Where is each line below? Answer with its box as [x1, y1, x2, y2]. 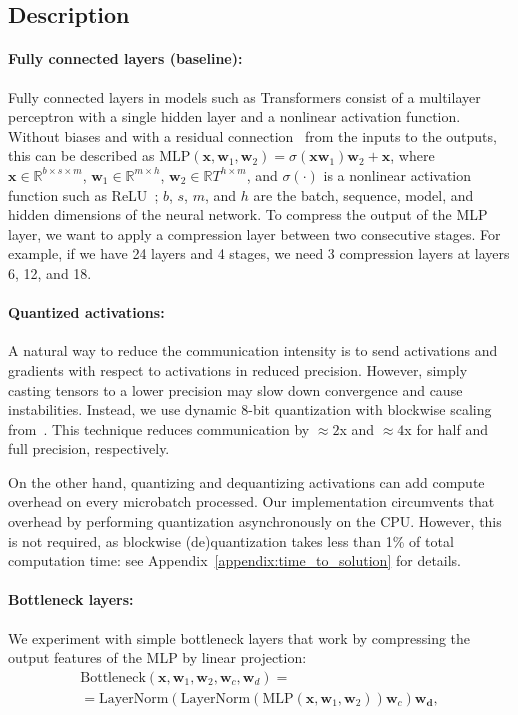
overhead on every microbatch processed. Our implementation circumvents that [8, 491, 495, 512]
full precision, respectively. [8, 438, 170, 459]
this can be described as [8, 145, 155, 166]
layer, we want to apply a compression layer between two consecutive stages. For [8, 223, 501, 244]
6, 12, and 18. [8, 262, 92, 283]
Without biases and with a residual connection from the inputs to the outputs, [8, 125, 497, 146]
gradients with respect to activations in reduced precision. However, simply [8, 359, 468, 380]
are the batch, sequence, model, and [253, 184, 474, 205]
